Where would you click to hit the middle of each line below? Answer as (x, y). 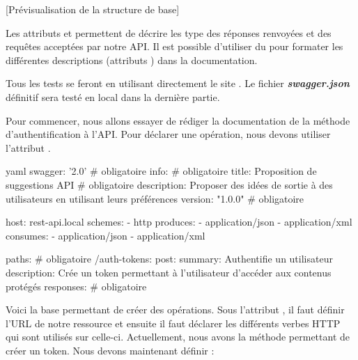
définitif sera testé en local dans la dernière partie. (113, 96)
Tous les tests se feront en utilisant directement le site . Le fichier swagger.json (178, 83)
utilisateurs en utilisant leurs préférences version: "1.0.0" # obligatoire (155, 198)
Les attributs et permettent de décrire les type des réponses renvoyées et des (169, 32)
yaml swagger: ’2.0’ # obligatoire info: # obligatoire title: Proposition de (161, 171)
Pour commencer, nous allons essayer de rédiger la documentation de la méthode (178, 120)
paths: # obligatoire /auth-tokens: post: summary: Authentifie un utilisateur (169, 259)
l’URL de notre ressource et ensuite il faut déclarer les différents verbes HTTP (173, 323)
